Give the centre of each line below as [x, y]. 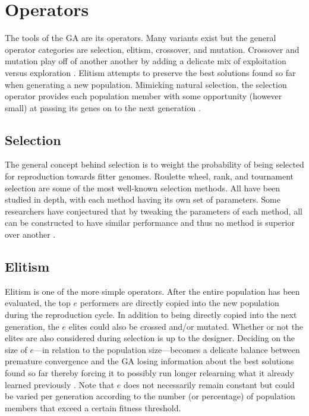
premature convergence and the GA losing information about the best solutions [149, 361]
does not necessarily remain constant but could [209, 384]
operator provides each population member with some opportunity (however [144, 96]
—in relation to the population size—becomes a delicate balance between [167, 349]
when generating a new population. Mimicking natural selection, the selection [146, 84]
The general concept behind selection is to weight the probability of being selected [154, 164]
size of [16, 349]
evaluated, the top [38, 303]
